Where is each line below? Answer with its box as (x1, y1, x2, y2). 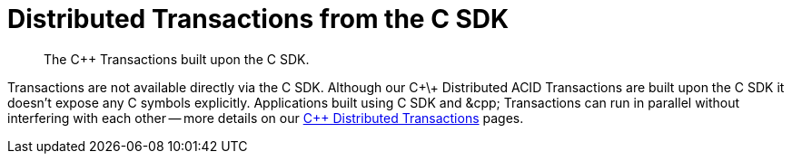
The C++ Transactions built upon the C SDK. (44, 51, 310, 67)
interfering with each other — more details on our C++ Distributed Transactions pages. (7, 109, 524, 126)
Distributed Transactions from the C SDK (7, 4, 510, 34)
